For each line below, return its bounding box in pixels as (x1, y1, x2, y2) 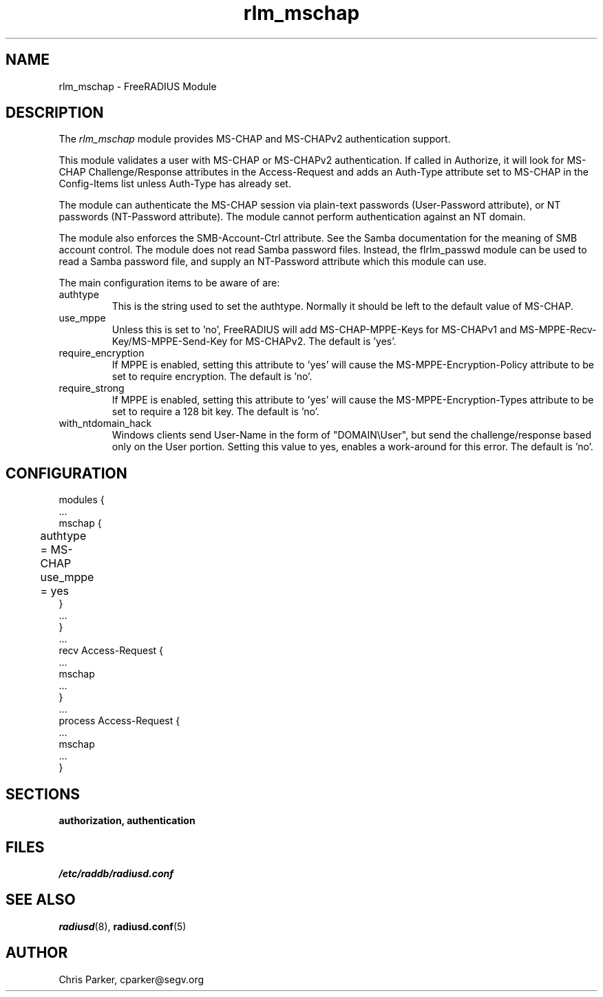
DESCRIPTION (6, 104, 104, 122)
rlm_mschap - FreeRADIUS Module (59, 80, 217, 92)
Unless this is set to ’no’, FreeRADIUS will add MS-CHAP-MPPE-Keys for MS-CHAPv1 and (112, 324, 517, 336)
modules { (59, 494, 105, 506)
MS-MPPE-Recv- (519, 324, 597, 336)
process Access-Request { (59, 715, 180, 727)
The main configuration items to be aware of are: (59, 277, 280, 289)
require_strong (59, 382, 125, 395)
